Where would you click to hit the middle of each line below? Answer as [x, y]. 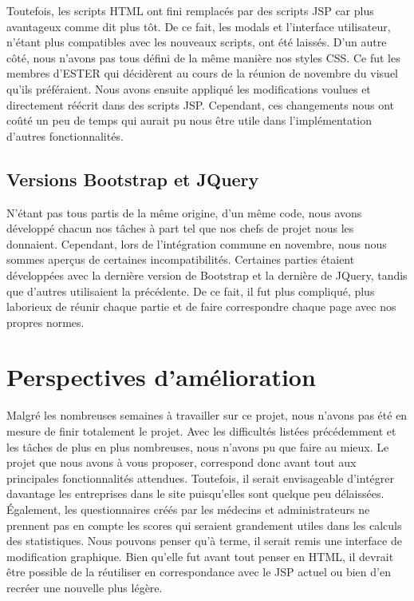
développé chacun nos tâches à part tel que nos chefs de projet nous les [180, 228]
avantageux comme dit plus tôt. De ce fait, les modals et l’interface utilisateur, [199, 26]
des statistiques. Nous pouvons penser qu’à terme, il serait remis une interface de [204, 541]
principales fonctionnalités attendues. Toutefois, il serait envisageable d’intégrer [200, 478]
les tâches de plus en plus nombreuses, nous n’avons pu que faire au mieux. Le [198, 446]
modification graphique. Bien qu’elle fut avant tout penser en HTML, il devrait [200, 556]
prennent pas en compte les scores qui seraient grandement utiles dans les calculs [204, 525]
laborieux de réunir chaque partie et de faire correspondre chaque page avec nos [201, 306]
